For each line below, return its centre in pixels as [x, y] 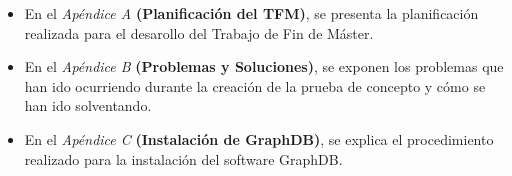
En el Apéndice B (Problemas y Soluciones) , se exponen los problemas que [264, 66]
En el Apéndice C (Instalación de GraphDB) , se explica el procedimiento [259, 138]
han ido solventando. [88, 105]
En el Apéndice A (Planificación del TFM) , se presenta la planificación [251, 13]
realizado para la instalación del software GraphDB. [183, 158]
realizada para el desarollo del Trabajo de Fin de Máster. [199, 32]
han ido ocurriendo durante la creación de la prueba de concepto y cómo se [255, 85]
